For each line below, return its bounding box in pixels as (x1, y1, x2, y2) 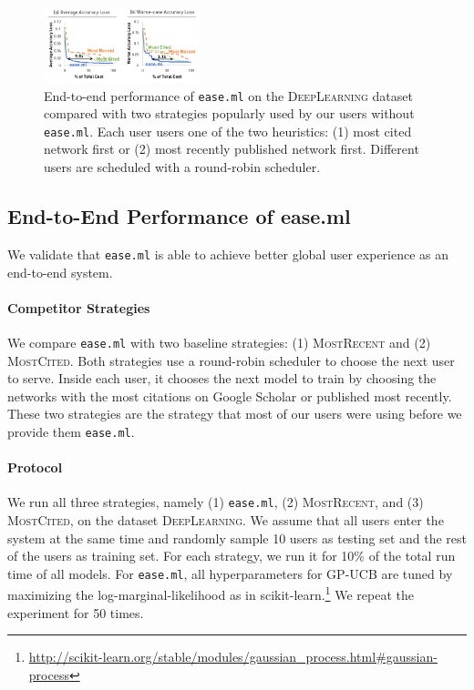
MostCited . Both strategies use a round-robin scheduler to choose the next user (7, 350, 455, 370)
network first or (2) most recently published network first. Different (44, 139, 419, 158)
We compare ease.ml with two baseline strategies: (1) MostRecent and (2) (7, 332, 431, 351)
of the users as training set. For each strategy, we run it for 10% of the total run (7, 546, 456, 565)
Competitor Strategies (7, 298, 150, 317)
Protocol (7, 458, 63, 477)
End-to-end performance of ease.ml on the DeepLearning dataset (44, 86, 413, 105)
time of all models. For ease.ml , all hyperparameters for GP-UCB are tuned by (7, 563, 453, 583)
